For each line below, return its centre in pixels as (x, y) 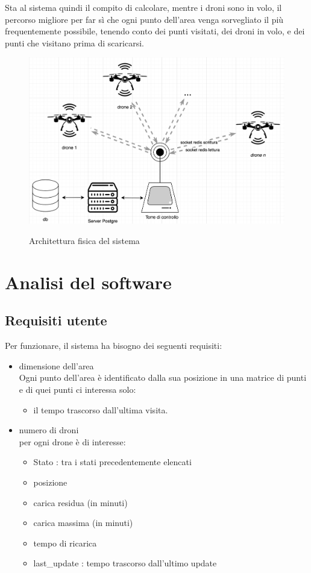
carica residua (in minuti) (80, 502)
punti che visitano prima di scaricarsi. (74, 42)
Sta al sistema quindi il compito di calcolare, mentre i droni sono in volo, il (143, 7)
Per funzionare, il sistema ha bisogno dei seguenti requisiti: (114, 346)
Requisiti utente (56, 320)
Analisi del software (88, 282)
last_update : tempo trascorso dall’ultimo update (125, 563)
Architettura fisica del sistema (84, 240)
